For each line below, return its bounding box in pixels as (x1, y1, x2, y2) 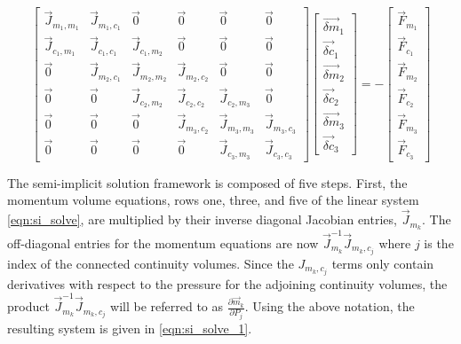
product (7, 297, 50, 316)
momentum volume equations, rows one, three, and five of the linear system (7, 191, 419, 209)
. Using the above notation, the (244, 297, 415, 316)
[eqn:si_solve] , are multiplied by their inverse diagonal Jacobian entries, (7, 210, 397, 229)
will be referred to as (110, 297, 224, 316)
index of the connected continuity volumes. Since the (7, 254, 294, 272)
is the (424, 233, 454, 252)
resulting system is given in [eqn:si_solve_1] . (7, 319, 252, 338)
